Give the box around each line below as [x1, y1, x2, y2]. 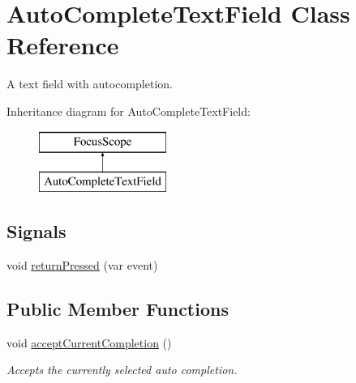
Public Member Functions [6, 296, 229, 321]
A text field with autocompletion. [6, 75, 173, 92]
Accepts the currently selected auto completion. [6, 361, 238, 378]
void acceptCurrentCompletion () [6, 334, 172, 351]
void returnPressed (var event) [6, 256, 158, 273]
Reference [6, 28, 119, 62]
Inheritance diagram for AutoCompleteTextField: [6, 102, 251, 119]
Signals [6, 219, 66, 244]
